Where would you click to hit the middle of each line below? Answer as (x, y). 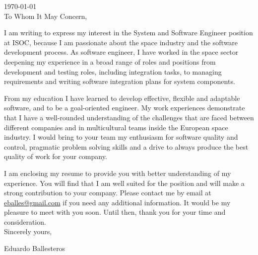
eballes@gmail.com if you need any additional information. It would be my (117, 202)
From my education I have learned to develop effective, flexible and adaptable (122, 98)
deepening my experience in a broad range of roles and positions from (110, 61)
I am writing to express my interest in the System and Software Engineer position (129, 33)
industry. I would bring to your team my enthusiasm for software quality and (121, 137)
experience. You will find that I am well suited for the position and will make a (124, 183)
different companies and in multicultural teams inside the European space (116, 127)
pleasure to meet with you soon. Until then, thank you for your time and (115, 212)
